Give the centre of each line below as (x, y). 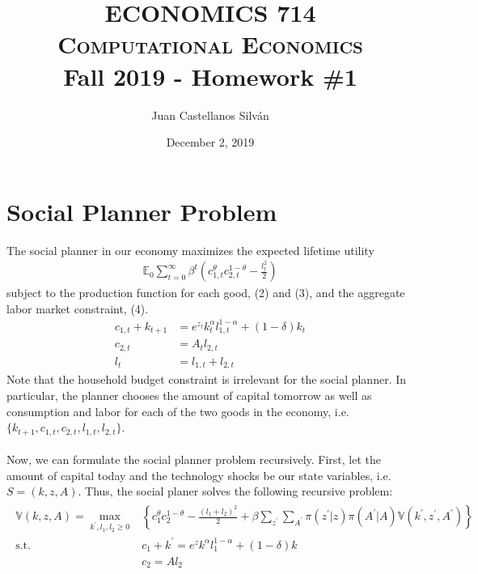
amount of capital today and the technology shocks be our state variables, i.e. (199, 475)
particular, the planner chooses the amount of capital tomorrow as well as (189, 395)
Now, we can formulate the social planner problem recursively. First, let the (194, 459)
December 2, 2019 (210, 142)
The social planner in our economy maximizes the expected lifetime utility (190, 250)
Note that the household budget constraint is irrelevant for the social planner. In (207, 379)
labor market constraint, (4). (78, 308)
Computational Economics (210, 44)
